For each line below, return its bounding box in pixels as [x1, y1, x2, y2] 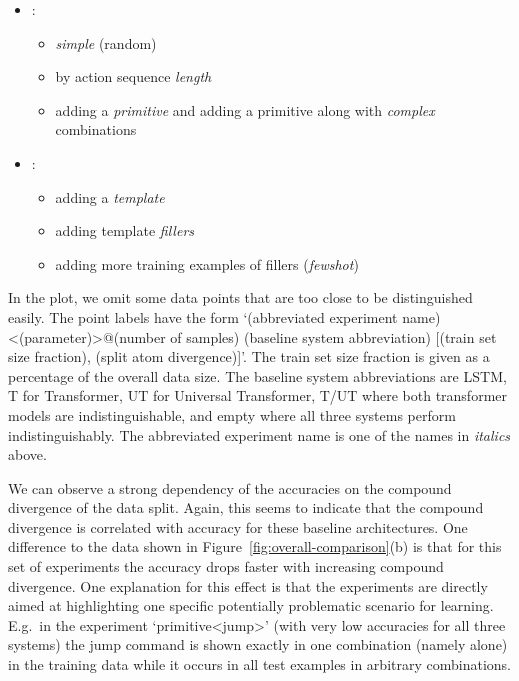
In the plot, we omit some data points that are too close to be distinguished [8, 287, 473, 308]
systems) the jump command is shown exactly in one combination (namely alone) [8, 634, 508, 655]
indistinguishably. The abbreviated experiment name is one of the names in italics [8, 424, 511, 445]
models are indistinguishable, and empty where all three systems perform [8, 404, 456, 425]
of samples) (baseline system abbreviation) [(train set [170, 326, 497, 347]
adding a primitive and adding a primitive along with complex [55, 99, 435, 120]
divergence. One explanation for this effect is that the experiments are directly [8, 575, 488, 596]
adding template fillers [55, 220, 195, 241]
